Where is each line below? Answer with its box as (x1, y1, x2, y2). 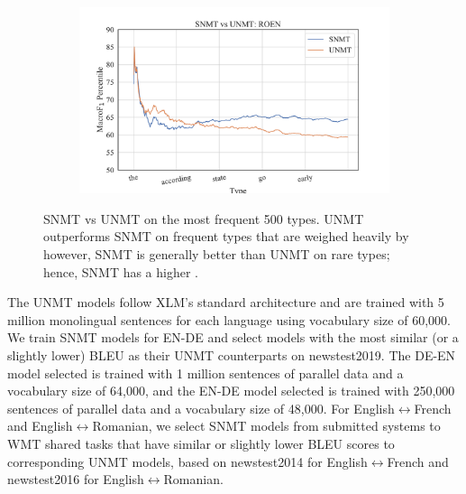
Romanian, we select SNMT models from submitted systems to (92, 416, 441, 435)
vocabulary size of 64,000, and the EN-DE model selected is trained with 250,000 (7, 381, 455, 400)
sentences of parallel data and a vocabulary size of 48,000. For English (7, 398, 395, 417)
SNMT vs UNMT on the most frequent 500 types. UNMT (43, 209, 364, 228)
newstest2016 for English (7, 470, 144, 489)
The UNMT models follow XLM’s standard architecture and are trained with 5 (7, 293, 444, 312)
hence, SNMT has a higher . (43, 262, 199, 281)
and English (7, 416, 73, 435)
